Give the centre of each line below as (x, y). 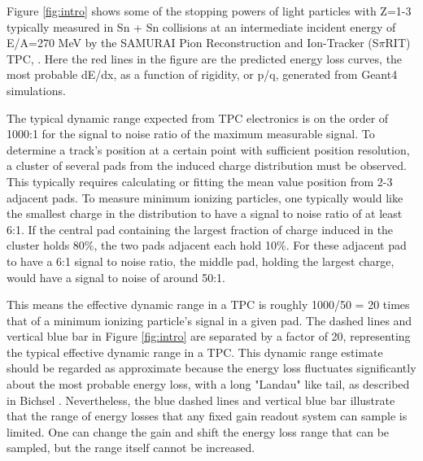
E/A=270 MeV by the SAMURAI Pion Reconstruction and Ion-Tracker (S (193, 43)
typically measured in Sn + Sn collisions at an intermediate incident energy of (201, 26)
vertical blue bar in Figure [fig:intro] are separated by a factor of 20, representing (209, 336)
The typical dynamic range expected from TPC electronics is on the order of (198, 117)
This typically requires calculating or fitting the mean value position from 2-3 (200, 181)
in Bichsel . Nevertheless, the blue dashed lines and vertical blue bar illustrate (201, 400)
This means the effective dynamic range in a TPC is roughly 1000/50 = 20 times (208, 304)
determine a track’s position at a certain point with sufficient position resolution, (208, 149)
